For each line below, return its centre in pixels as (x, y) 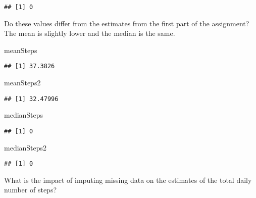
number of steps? (31, 190)
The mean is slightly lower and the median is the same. (90, 33)
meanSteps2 (22, 83)
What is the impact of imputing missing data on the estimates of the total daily (128, 180)
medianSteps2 (25, 147)
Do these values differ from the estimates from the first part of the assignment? (127, 23)
